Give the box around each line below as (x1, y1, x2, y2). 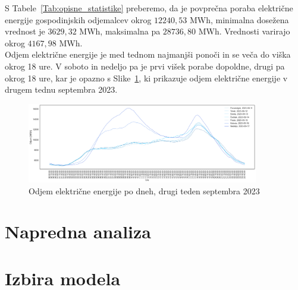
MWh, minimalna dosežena (189, 13, 289, 26)
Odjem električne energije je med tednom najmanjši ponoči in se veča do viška (5, 48, 291, 61)
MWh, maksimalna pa (79, 25, 161, 37)
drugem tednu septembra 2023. (5, 83, 118, 96)
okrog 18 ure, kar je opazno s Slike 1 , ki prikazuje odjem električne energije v (5, 71, 288, 84)
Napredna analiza (5, 219, 151, 244)
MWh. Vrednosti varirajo (198, 25, 290, 37)
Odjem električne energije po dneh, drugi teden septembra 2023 (29, 184, 260, 197)
